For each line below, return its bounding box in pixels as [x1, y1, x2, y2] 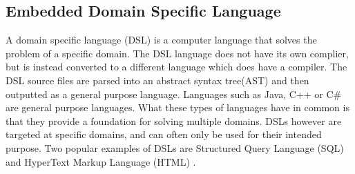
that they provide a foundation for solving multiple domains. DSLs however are [6, 113, 342, 128]
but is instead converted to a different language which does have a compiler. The [6, 59, 347, 74]
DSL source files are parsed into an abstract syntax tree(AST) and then [6, 72, 309, 87]
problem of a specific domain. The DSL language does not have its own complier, [6, 46, 349, 60]
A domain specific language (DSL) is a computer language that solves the [6, 32, 317, 47]
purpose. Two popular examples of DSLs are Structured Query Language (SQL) [6, 140, 344, 155]
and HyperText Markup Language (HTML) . [6, 154, 196, 168]
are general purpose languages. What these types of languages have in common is [6, 100, 349, 115]
